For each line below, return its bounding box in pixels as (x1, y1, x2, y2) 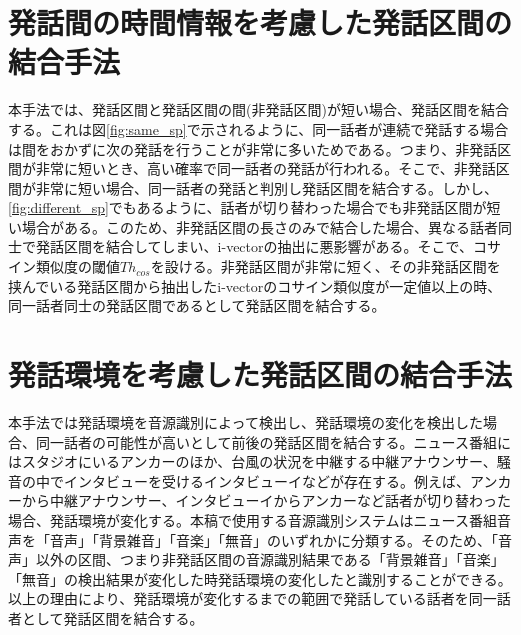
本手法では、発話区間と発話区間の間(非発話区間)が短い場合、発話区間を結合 (8, 99, 509, 120)
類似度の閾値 (35, 256, 120, 277)
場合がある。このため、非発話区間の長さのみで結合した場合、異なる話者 (21, 216, 498, 237)
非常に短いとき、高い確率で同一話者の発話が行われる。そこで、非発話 (35, 158, 496, 179)
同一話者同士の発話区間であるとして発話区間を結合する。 (8, 295, 386, 316)
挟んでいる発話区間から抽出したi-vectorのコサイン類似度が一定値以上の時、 (8, 275, 502, 296)
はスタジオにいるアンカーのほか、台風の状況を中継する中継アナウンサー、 (8, 451, 497, 472)
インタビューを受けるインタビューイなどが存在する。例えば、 (63, 470, 470, 491)
